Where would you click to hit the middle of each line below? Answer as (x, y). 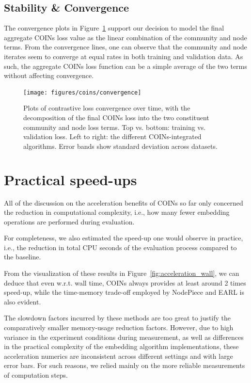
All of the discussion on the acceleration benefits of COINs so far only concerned (124, 202)
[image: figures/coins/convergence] (82, 92)
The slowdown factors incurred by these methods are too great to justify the (118, 318)
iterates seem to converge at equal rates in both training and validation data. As (124, 56)
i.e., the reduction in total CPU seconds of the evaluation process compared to (120, 247)
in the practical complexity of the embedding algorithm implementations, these (121, 346)
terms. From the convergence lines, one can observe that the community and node (125, 47)
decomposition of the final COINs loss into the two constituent (116, 118)
